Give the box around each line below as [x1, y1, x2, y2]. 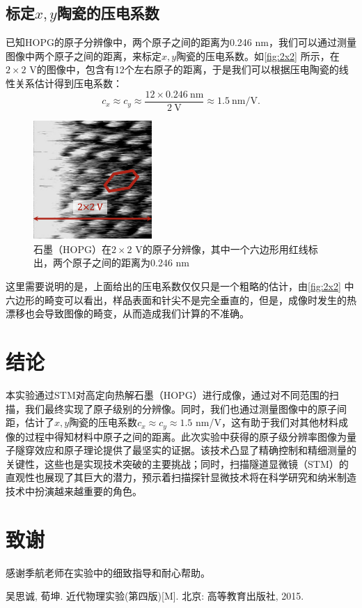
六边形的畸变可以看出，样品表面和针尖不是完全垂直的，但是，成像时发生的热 [6, 292, 356, 307]
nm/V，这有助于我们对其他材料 [195, 415, 338, 430]
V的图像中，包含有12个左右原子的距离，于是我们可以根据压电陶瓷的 [29, 62, 339, 77]
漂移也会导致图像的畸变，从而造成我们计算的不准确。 [6, 306, 249, 321]
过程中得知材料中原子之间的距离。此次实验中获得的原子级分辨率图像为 [24, 429, 347, 443]
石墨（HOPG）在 [33, 241, 111, 256]
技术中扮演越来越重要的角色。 [6, 484, 142, 498]
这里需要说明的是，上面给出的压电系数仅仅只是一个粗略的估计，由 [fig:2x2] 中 [6, 279, 354, 294]
